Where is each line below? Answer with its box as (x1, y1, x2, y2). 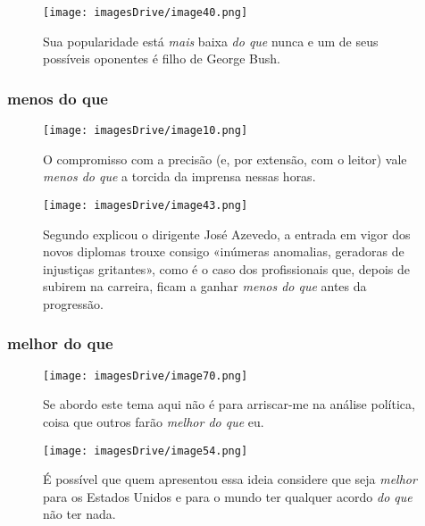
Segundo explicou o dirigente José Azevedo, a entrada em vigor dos (43, 224, 411, 243)
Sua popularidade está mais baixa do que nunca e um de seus (43, 31, 379, 50)
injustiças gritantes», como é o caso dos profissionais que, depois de (43, 259, 411, 278)
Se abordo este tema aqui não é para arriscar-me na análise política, (43, 395, 415, 413)
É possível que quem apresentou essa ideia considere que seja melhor (43, 470, 417, 488)
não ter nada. (43, 505, 116, 523)
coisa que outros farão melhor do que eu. (43, 413, 264, 430)
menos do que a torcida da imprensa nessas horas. (43, 167, 316, 186)
